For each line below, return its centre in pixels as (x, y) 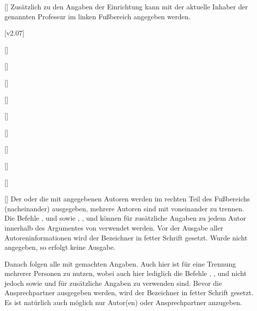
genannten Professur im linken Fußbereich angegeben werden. (98, 16)
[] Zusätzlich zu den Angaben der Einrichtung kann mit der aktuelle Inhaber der (126, 6)
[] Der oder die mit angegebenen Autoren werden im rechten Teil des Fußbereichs (127, 199)
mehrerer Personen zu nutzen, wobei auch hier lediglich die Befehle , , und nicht (126, 273)
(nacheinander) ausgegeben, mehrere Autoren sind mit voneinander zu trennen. (124, 208)
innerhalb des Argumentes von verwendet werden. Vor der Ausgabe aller (114, 227)
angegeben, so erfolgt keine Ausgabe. (60, 247)
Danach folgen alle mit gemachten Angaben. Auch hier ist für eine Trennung (120, 263)
